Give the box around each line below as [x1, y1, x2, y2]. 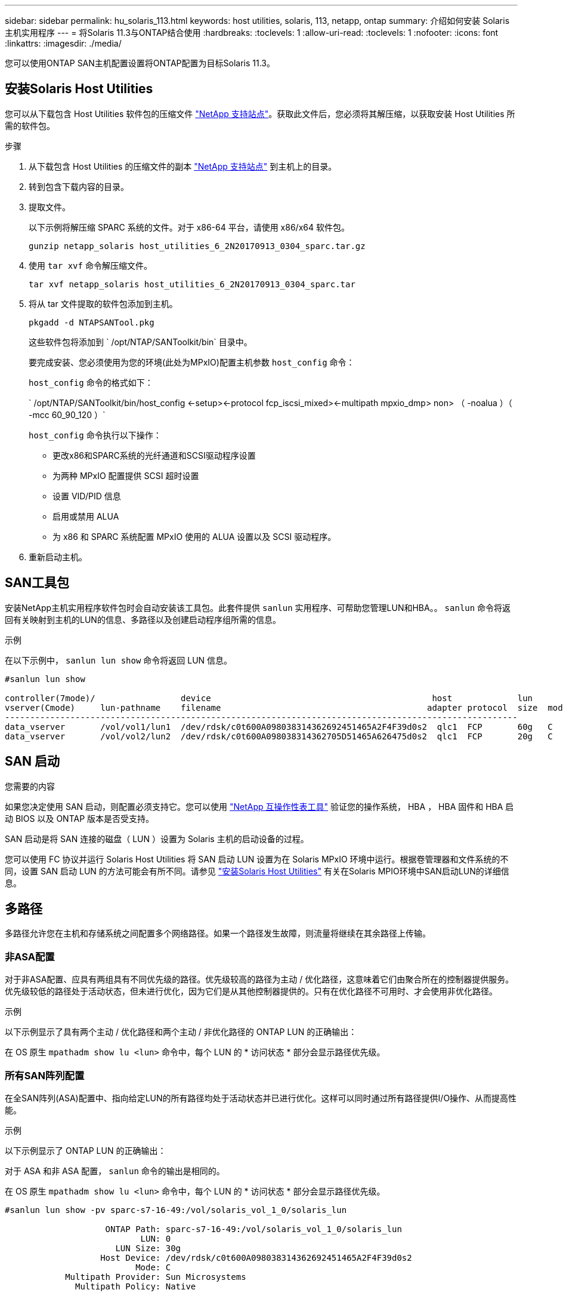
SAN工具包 [5, 575, 70, 591]
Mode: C [135, 1262, 171, 1272]
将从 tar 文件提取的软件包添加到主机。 [29, 298, 178, 309]
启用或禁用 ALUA [52, 511, 119, 521]
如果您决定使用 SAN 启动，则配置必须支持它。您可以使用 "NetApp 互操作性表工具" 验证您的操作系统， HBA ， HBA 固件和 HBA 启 [5, 801, 514, 812]
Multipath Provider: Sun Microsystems [65, 1272, 246, 1282]
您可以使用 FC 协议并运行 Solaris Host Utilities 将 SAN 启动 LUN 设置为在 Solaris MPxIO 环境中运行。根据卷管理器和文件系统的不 [5, 853, 509, 864]
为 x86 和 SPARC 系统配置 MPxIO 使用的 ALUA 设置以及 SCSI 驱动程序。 [52, 531, 336, 542]
